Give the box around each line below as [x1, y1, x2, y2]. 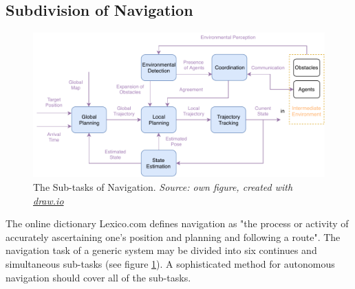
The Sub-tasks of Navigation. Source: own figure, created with [33, 179, 293, 194]
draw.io [33, 193, 64, 207]
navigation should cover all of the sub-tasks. [6, 270, 191, 284]
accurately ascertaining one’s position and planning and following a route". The [6, 229, 341, 244]
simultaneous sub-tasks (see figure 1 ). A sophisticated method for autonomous [6, 256, 335, 270]
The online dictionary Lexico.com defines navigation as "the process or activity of [6, 216, 349, 231]
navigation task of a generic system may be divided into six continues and [6, 243, 317, 257]
